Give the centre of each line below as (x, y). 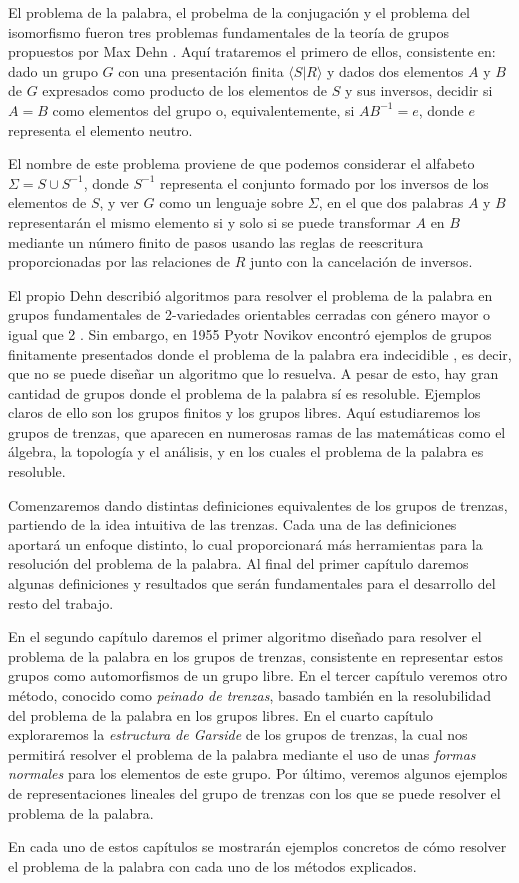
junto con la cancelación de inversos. (361, 261)
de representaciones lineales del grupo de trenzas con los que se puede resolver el (254, 792)
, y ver (119, 202)
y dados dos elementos (395, 70)
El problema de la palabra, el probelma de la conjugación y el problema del (239, 12)
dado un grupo (53, 70)
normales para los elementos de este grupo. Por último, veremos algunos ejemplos (258, 773)
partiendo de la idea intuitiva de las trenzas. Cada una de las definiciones (232, 524)
